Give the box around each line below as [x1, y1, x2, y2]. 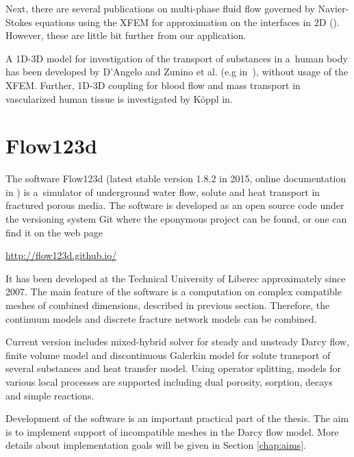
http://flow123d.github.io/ [5, 248, 117, 262]
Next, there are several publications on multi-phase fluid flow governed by [5, 1, 315, 15]
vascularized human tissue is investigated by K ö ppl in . [5, 91, 233, 106]
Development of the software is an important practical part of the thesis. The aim [5, 411, 349, 425]
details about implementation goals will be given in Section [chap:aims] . [5, 438, 306, 452]
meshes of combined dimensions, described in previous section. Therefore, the [5, 298, 330, 312]
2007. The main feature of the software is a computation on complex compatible [5, 284, 342, 299]
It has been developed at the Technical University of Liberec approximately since [5, 271, 346, 285]
